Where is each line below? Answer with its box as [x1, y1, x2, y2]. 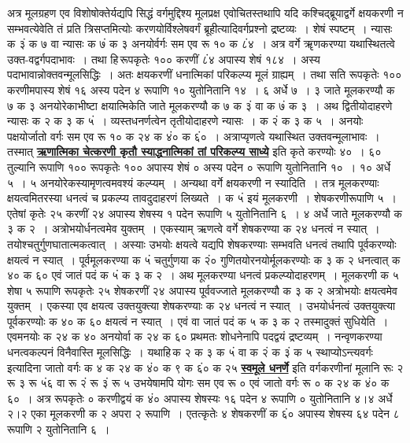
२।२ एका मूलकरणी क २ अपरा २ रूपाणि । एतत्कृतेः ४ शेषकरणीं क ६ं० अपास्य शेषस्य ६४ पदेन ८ [7, 405, 400, 422]
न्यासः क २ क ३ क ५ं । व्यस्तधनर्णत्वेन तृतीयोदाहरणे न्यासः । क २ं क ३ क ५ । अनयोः [7, 113, 364, 129]
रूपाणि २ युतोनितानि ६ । [7, 421, 110, 437]
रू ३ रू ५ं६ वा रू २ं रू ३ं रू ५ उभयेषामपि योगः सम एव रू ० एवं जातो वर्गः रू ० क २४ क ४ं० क [7, 375, 390, 391]
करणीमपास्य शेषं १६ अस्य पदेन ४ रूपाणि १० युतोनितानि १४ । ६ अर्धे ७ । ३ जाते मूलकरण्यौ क [7, 81, 395, 98]
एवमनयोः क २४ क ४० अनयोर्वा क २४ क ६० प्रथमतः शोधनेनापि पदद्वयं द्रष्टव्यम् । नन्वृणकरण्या [7, 328, 382, 345]
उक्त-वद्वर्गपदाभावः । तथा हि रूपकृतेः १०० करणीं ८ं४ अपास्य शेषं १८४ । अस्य [7, 50, 320, 67]
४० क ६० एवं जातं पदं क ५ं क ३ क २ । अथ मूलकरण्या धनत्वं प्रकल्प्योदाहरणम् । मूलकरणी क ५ [7, 267, 399, 283]
